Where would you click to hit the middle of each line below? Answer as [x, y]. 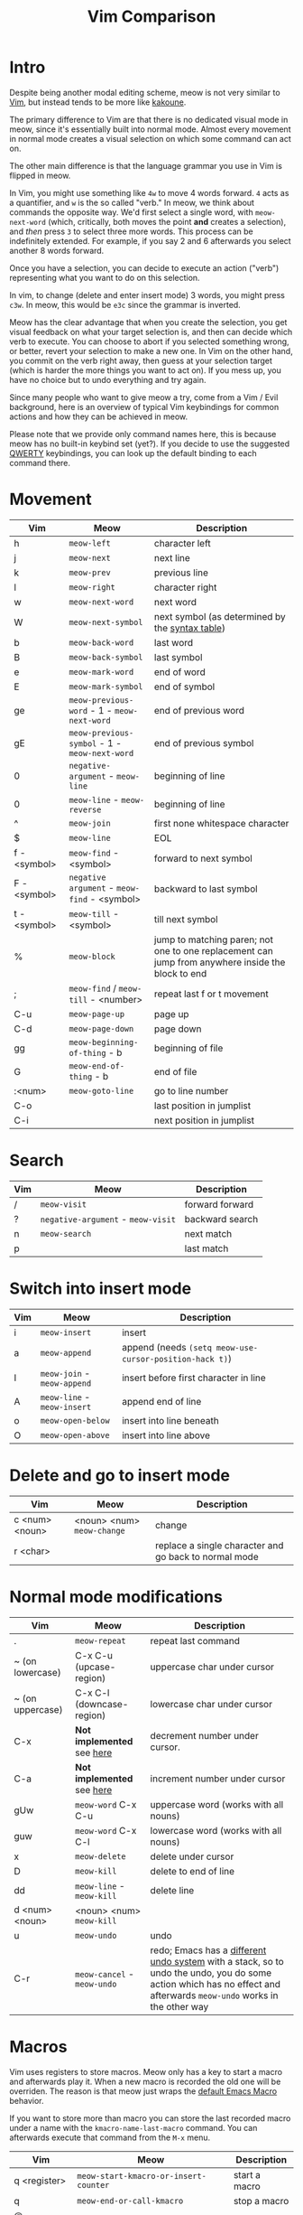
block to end [180, 973]
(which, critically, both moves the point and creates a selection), [167, 221]
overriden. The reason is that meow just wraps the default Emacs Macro [143, 2091]
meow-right [92, 587]
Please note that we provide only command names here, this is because [143, 434]
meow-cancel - [105, 1974]
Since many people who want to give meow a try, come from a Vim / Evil [144, 397]
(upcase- [96, 1667]
